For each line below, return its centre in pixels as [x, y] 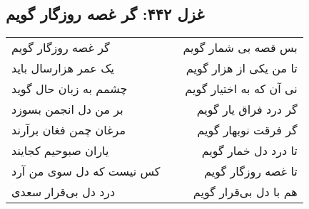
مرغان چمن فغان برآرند [69, 130]
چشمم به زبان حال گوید [70, 89]
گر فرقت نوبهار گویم [247, 130]
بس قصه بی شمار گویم [240, 48]
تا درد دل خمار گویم [249, 151]
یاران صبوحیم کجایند [60, 151]
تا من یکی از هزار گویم [242, 68]
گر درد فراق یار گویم [247, 109]
